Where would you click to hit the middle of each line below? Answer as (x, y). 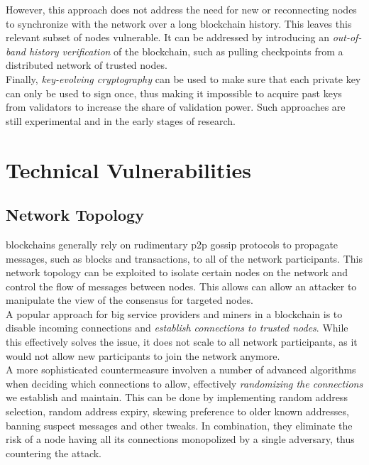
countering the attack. (54, 453)
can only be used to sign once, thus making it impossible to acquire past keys (174, 93)
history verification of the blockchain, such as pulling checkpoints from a (186, 51)
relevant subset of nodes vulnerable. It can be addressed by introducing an (167, 37)
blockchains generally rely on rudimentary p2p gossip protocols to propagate (172, 244)
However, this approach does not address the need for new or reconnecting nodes (181, 9)
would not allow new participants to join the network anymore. (143, 355)
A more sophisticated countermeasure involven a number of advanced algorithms (181, 370)
